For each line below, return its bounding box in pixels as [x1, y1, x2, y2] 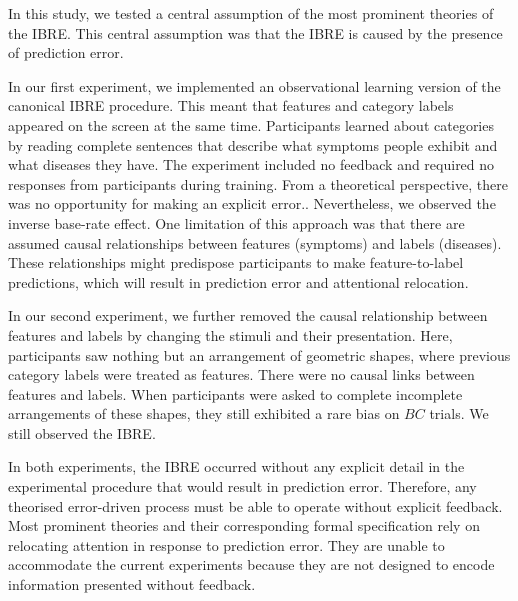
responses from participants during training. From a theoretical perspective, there [8, 173, 508, 194]
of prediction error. [8, 42, 124, 63]
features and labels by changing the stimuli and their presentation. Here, [8, 324, 453, 345]
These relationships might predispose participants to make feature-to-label [8, 252, 464, 273]
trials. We [429, 403, 489, 424]
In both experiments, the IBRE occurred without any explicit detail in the [8, 456, 465, 477]
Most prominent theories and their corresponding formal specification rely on [8, 515, 480, 536]
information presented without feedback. [8, 574, 256, 595]
